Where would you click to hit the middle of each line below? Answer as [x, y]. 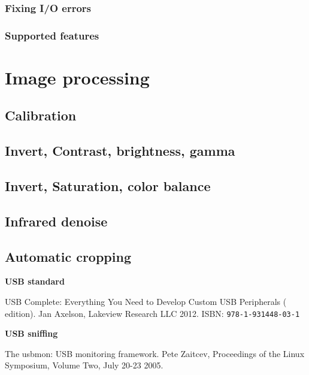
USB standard [35, 281]
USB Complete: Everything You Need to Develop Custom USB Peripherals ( [146, 301]
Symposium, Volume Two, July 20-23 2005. [84, 365]
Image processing [77, 77]
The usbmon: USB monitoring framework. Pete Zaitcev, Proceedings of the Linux [155, 353]
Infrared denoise [56, 221]
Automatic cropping [68, 256]
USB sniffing [31, 333]
